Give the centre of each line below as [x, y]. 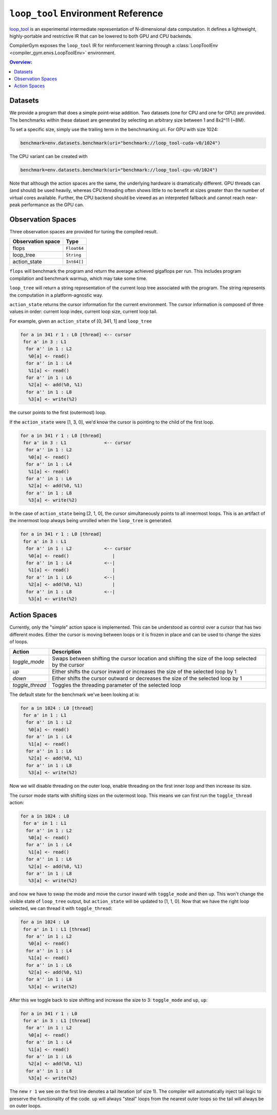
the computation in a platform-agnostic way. [56, 295]
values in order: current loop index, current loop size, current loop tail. [83, 312]
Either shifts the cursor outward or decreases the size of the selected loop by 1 [147, 678]
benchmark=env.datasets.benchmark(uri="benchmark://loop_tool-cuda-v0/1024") [120, 143]
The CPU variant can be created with [48, 156]
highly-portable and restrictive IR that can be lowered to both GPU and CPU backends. [101, 36]
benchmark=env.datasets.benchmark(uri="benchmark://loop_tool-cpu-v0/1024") [119, 170]
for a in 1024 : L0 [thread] [57, 708]
